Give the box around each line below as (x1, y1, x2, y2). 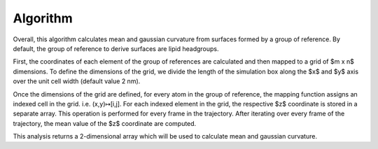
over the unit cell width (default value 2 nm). (13, 77, 141, 85)
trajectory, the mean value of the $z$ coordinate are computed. (13, 119, 197, 127)
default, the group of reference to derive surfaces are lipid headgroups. (13, 44, 219, 52)
